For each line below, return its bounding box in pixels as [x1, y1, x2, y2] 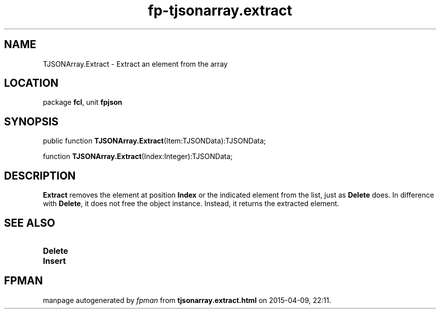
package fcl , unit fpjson [43, 98, 123, 107]
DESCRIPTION [4, 169, 76, 182]
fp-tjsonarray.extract [148, 2, 292, 19]
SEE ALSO [4, 216, 55, 229]
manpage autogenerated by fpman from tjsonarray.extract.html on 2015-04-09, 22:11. [43, 295, 332, 304]
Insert [43, 255, 66, 266]
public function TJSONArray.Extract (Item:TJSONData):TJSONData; [43, 136, 266, 145]
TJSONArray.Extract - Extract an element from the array [43, 59, 228, 68]
